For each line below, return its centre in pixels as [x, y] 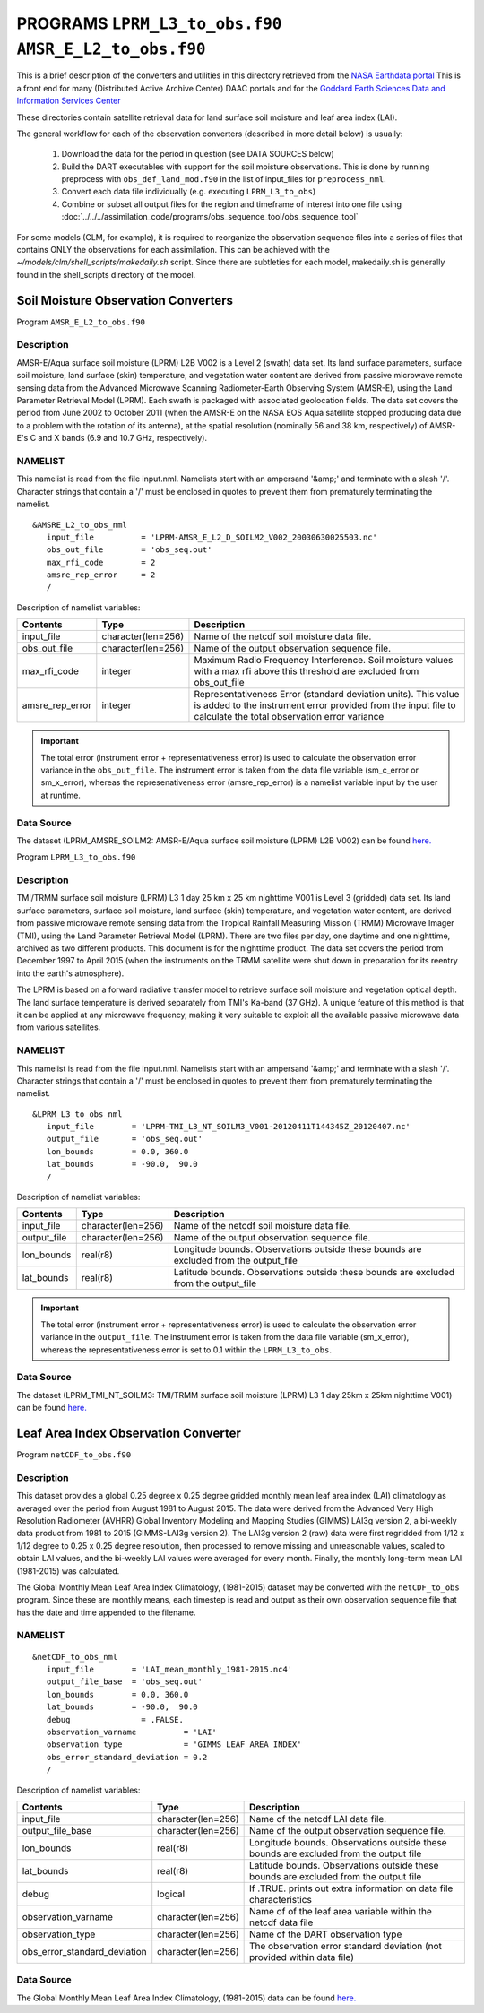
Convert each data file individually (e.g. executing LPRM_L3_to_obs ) [189, 192]
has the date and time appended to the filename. [106, 1612]
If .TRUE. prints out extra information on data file [351, 1888]
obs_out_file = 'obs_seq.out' [129, 550]
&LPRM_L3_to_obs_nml [78, 1114]
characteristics [281, 1899]
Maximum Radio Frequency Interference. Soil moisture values [324, 661]
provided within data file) [301, 1957]
